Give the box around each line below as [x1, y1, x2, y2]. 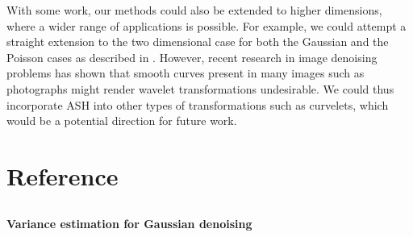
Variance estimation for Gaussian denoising [6, 214, 252, 231]
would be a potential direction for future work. [6, 112, 237, 129]
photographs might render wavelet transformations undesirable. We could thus [6, 80, 394, 97]
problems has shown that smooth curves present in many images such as [6, 64, 365, 81]
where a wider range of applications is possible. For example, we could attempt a [6, 17, 407, 34]
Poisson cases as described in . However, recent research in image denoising [6, 48, 378, 65]
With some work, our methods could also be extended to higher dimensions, [6, 2, 382, 18]
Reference [6, 159, 119, 192]
